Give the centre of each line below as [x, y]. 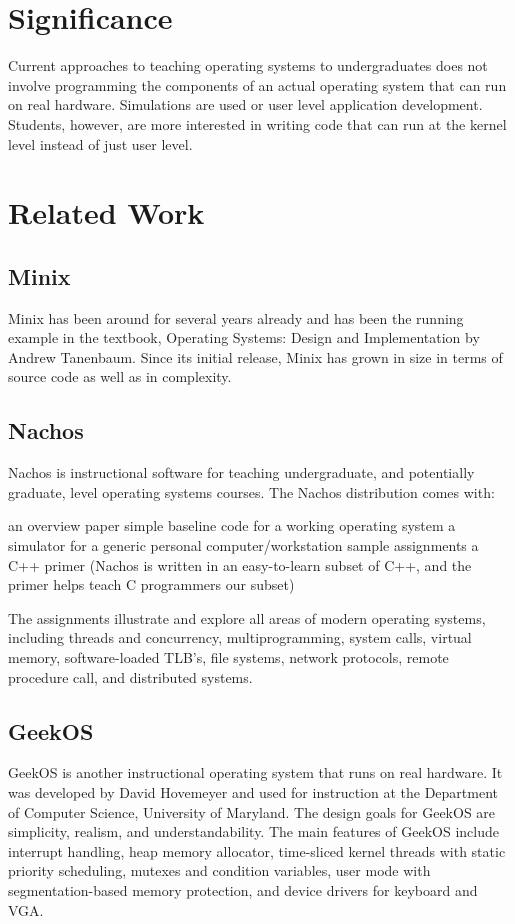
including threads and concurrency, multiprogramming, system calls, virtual [240, 637]
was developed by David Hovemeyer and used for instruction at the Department [253, 791]
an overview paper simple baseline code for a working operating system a [232, 525]
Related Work [106, 212]
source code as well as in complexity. [120, 376]
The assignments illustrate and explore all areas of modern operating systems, [247, 617]
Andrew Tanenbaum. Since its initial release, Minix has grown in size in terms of [255, 356]
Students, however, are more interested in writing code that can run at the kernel [257, 123]
